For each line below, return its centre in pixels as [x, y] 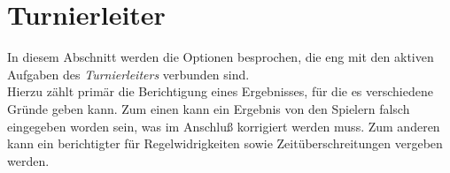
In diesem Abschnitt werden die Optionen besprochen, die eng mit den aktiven [221, 57]
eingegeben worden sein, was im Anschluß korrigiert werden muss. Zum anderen [224, 126]
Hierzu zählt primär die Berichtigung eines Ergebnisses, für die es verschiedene [220, 91]
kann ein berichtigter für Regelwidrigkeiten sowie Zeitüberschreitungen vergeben [225, 143]
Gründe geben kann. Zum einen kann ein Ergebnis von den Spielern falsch [209, 108]
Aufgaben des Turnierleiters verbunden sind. [128, 74]
